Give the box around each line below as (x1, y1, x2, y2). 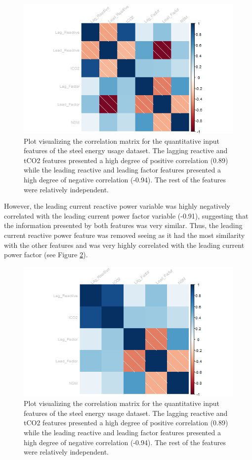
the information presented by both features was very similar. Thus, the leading (4, 220, 243, 230)
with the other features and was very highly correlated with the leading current (4, 239, 245, 250)
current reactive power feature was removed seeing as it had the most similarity (4, 230, 245, 240)
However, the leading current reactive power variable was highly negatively (4, 201, 231, 211)
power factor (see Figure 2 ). (4, 249, 88, 260)
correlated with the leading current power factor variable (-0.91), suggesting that (4, 210, 249, 221)
